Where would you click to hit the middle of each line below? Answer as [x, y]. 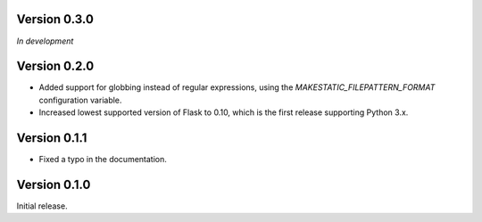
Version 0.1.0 [54, 184]
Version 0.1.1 [52, 138]
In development [45, 41]
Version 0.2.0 [55, 66]
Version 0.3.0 [55, 19]
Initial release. [42, 206]
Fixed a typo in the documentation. [103, 160]
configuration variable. [80, 100]
